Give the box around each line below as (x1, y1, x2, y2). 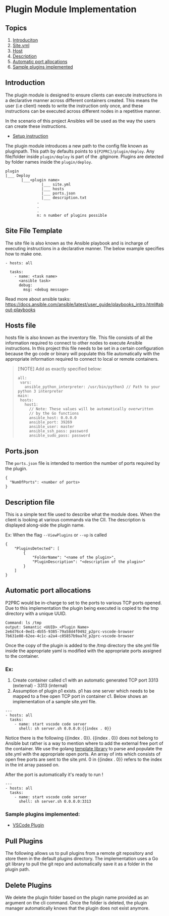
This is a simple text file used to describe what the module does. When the (5, 511, 160, 517)
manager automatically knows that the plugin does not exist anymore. (5, 905, 150, 911)
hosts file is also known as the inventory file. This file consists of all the (5, 334, 153, 341)
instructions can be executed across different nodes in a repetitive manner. (5, 108, 161, 114)
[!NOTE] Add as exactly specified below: (17, 366, 102, 372)
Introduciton (12, 37, 38, 43)
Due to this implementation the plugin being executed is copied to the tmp (5, 605, 159, 611)
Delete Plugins (5, 881, 52, 890)
